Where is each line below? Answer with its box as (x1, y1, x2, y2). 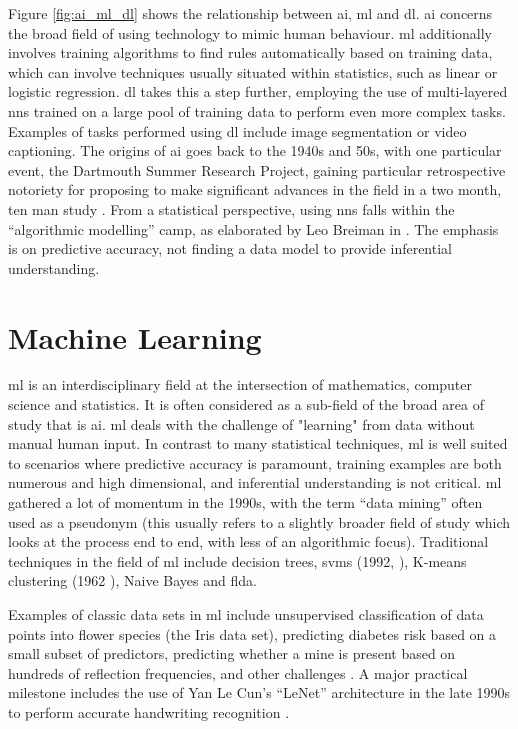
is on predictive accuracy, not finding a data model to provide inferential (8, 238, 452, 259)
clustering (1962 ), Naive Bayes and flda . (8, 570, 257, 591)
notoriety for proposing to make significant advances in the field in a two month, (8, 179, 502, 200)
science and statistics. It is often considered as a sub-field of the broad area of (8, 394, 484, 415)
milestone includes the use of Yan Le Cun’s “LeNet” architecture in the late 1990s (8, 682, 511, 703)
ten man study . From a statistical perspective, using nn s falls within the (8, 198, 455, 219)
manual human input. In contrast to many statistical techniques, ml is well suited (8, 433, 508, 454)
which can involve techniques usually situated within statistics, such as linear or (8, 61, 498, 82)
